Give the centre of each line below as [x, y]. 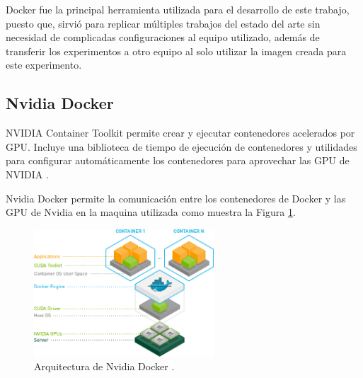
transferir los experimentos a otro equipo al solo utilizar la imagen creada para [176, 51]
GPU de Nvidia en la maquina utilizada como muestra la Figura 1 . [151, 212]
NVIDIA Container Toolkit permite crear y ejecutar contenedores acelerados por [180, 133]
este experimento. [44, 65]
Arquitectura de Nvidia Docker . [104, 366]
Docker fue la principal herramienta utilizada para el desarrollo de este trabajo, [178, 9]
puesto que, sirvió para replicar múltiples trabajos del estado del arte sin [163, 23]
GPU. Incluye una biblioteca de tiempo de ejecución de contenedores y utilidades [181, 146]
